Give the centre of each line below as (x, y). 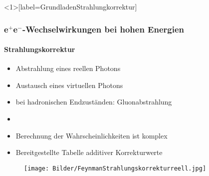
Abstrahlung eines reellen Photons (68, 68)
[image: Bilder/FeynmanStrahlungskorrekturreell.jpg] (115, 168)
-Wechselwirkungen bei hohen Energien (103, 29)
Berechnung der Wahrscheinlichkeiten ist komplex (92, 135)
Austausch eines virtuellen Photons (69, 85)
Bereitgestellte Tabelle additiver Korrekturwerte (89, 152)
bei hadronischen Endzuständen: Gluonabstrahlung (94, 102)
